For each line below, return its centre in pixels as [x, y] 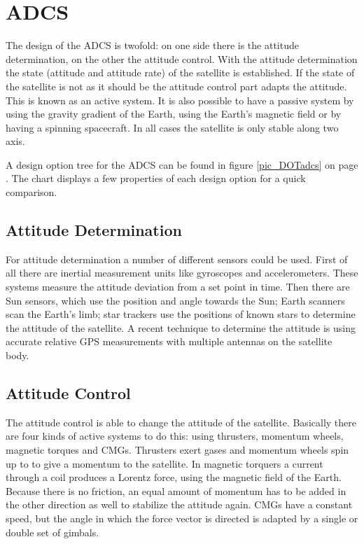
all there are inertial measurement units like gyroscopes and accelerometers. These [182, 273]
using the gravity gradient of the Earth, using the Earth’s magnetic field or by [174, 114]
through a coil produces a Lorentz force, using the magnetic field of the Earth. [174, 477]
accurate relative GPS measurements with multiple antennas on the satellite [169, 341]
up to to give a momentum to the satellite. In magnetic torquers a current [164, 463]
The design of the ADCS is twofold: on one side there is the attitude [152, 45]
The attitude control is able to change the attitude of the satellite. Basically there [181, 422]
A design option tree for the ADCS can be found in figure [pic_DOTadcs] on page [182, 164]
